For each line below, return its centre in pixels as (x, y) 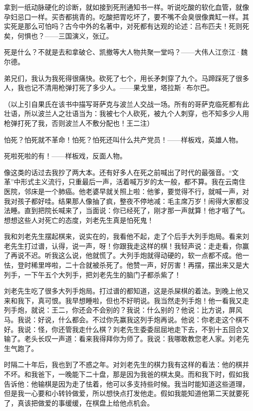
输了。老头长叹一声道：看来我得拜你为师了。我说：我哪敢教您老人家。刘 (120, 339)
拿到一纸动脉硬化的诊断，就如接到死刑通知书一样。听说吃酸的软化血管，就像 (126, 7)
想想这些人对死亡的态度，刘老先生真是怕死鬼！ (79, 220)
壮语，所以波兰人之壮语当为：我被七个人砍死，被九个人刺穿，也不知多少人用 (126, 113)
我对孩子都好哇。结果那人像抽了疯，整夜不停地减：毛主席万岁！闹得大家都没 (126, 201)
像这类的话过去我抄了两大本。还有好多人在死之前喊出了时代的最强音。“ (118, 172)
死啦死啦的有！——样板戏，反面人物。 (65, 156)
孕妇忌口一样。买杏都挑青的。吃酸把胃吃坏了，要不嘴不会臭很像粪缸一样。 (123, 16)
